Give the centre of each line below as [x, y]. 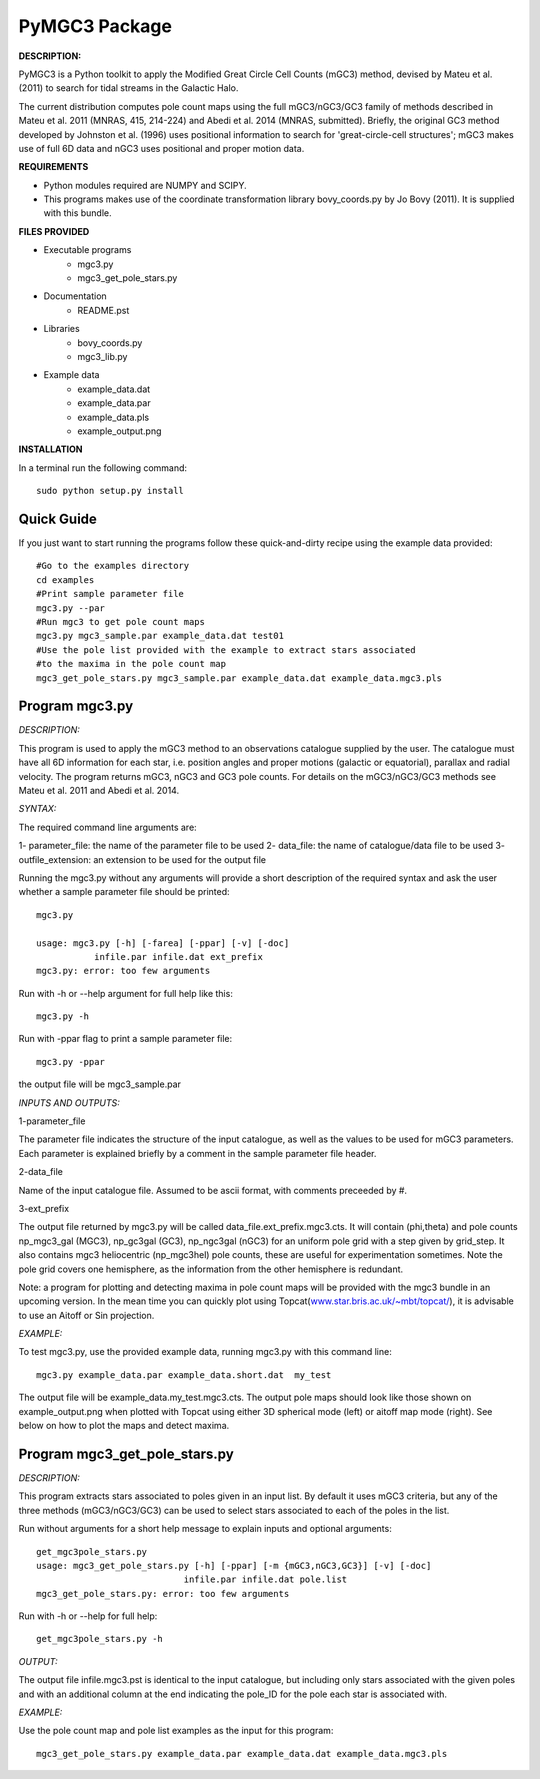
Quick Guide [57, 518]
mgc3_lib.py [102, 356]
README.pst [103, 310]
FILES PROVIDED [54, 231]
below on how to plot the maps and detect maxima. [124, 1426]
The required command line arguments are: [107, 827]
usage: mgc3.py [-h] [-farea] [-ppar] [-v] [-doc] [163, 943]
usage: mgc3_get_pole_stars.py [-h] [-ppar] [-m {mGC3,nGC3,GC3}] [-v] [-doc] [234, 1565]
